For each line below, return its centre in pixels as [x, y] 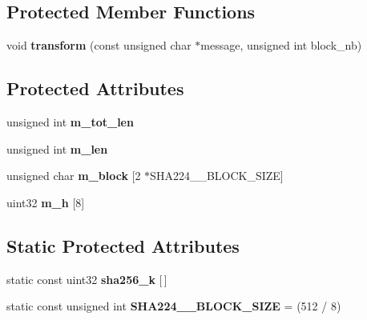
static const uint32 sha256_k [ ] [87, 279]
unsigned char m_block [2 [74, 176]
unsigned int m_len [57, 148]
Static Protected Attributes [123, 245]
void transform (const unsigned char [99, 45]
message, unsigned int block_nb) [281, 45]
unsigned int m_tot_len [70, 122]
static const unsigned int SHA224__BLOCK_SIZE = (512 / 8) [174, 306]
